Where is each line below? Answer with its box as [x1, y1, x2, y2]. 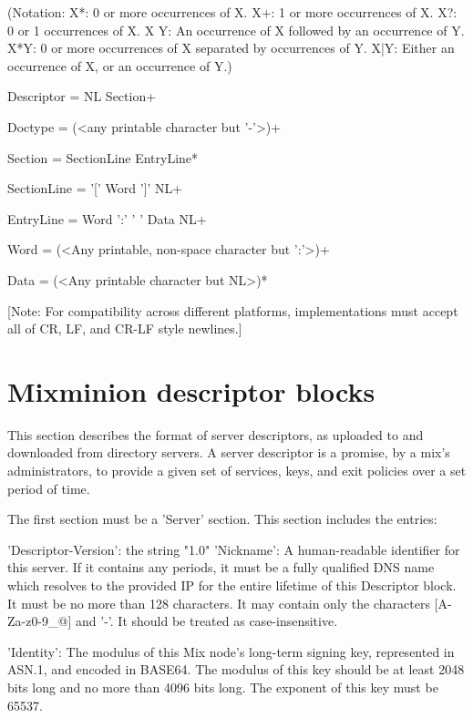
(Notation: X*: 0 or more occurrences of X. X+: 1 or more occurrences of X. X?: [7, 3, 458, 21]
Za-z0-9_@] [7, 611, 72, 631]
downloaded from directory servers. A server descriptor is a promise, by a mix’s [7, 443, 450, 462]
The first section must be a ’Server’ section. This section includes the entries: [7, 509, 437, 528]
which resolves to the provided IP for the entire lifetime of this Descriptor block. [7, 576, 457, 594]
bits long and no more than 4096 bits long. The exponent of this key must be [7, 677, 438, 696]
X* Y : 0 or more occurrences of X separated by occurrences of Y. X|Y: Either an [7, 38, 455, 57]
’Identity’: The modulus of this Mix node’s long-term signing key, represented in [7, 641, 455, 661]
